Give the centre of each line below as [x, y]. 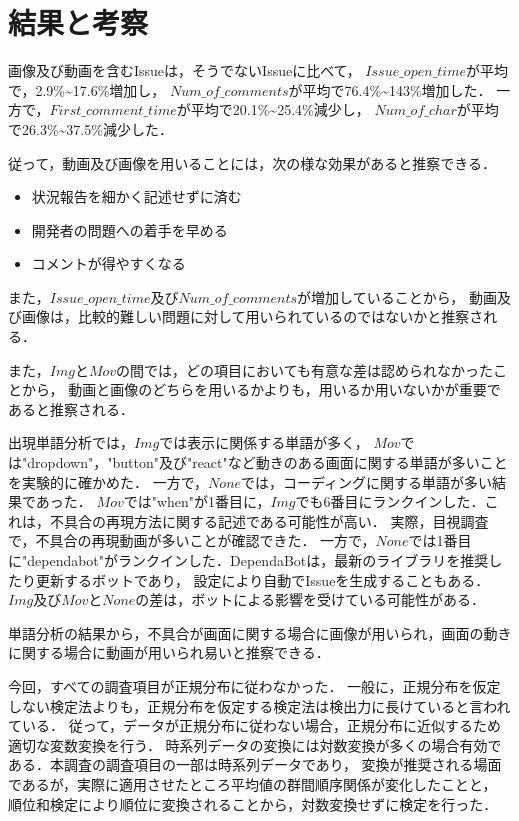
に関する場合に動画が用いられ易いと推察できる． [169, 652]
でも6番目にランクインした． [390, 501]
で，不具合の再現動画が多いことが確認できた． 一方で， [192, 540]
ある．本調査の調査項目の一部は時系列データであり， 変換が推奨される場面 [255, 764]
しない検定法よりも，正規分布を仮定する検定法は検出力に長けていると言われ [259, 705]
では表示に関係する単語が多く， [264, 442]
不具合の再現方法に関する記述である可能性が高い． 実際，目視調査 [269, 520]
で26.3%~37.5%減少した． [90, 128]
